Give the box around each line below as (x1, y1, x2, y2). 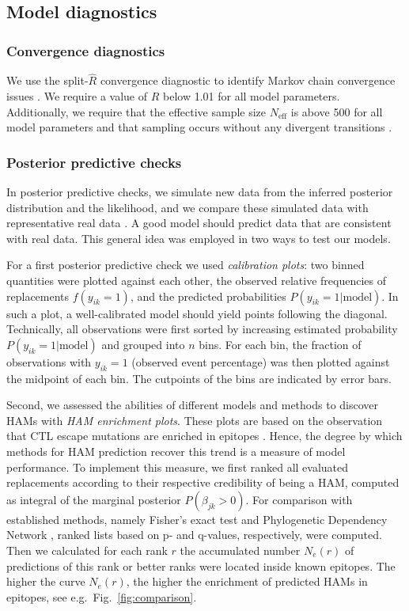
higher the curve (6, 573, 85, 590)
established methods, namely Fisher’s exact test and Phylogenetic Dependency (6, 510, 388, 527)
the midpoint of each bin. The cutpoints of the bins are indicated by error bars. (6, 370, 392, 386)
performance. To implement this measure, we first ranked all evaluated (6, 458, 349, 475)
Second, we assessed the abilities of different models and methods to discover (6, 397, 379, 413)
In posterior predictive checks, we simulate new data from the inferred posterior (6, 184, 393, 200)
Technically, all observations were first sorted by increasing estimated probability (6, 321, 398, 337)
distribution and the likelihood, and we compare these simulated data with (6, 199, 369, 215)
